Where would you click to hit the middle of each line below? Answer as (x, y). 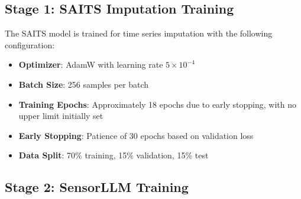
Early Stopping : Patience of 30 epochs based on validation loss (136, 135)
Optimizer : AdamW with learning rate (91, 64)
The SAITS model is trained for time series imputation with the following (139, 33)
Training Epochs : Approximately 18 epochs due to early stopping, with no (157, 104)
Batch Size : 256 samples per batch (84, 84)
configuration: (30, 44)
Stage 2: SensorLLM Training (97, 187)
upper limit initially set (61, 116)
